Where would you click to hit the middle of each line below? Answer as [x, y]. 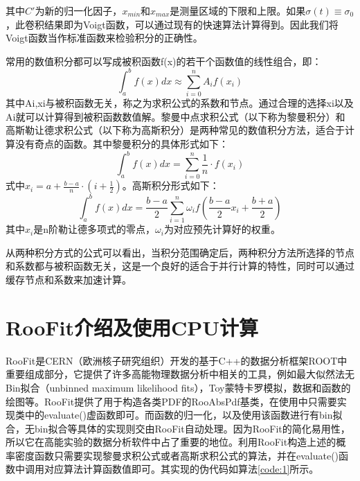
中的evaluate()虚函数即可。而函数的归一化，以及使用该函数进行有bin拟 [183, 415]
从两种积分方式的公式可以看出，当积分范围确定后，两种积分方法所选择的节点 [180, 252]
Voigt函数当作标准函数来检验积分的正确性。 [104, 38]
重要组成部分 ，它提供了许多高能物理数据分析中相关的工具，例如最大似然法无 [180, 374]
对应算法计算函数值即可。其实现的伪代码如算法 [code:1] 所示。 [181, 469]
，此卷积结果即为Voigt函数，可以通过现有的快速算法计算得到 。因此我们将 [172, 24]
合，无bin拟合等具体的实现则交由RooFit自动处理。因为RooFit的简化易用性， [178, 428]
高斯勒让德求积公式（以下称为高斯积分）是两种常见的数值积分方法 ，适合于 [175, 130]
